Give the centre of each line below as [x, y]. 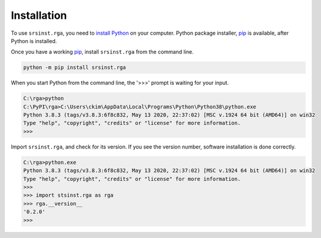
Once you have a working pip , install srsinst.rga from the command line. [102, 52]
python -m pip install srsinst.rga [75, 67]
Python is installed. [34, 41]
